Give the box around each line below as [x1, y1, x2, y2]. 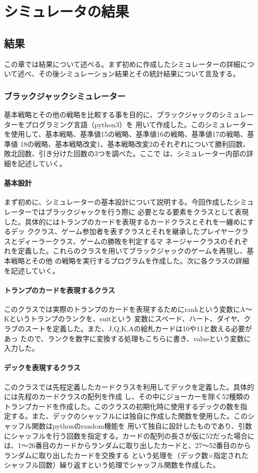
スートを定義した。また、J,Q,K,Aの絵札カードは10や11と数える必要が [24, 323, 252, 334]
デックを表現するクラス [4, 362, 81, 373]
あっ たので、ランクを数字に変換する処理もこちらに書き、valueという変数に [4, 333, 251, 343]
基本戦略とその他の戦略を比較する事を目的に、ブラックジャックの [4, 109, 219, 119]
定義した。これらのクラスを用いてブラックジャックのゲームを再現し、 [17, 245, 247, 256]
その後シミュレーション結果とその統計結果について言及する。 [38, 68, 240, 79]
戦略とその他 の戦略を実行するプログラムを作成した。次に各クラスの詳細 [10, 255, 250, 265]
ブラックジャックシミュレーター [4, 89, 126, 102]
